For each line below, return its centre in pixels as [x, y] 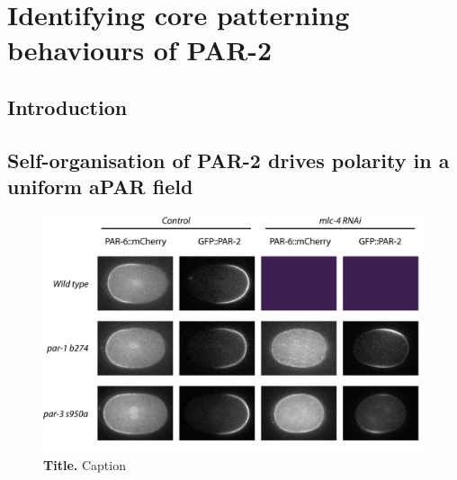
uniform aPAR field [100, 187]
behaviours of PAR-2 [140, 50]
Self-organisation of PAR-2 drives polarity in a [228, 160]
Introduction [67, 107]
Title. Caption [85, 464]
